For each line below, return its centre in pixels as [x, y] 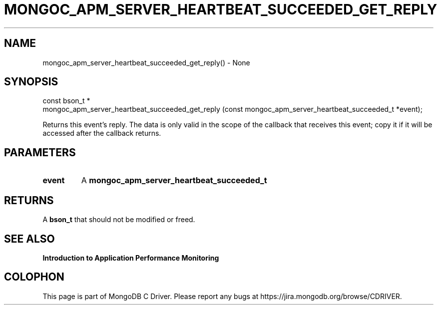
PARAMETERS [40, 152]
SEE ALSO [29, 239]
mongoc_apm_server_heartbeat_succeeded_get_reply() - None [146, 62]
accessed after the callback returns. [102, 133]
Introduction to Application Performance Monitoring [131, 258]
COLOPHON [34, 277]
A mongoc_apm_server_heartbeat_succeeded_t [174, 180]
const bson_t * [66, 101]
